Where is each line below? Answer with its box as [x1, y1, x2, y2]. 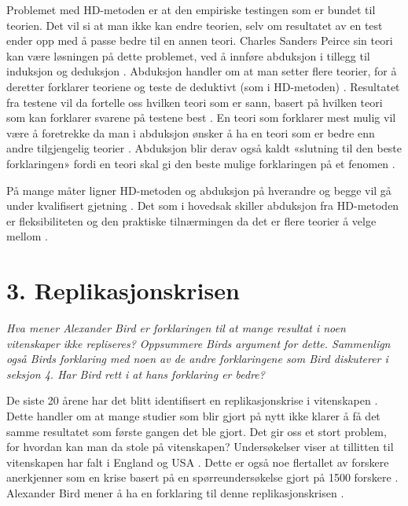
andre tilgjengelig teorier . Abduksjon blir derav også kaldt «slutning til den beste [6, 140, 402, 156]
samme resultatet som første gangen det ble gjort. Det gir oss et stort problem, [6, 423, 387, 439]
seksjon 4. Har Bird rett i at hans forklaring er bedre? [6, 365, 265, 382]
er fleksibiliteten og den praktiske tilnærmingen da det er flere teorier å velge [6, 212, 377, 229]
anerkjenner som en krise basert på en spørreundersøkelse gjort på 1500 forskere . [6, 469, 399, 486]
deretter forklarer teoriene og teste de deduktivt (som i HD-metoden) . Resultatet [6, 78, 400, 94]
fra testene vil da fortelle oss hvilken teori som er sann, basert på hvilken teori [6, 93, 383, 110]
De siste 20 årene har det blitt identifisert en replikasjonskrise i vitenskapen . [6, 392, 378, 409]
